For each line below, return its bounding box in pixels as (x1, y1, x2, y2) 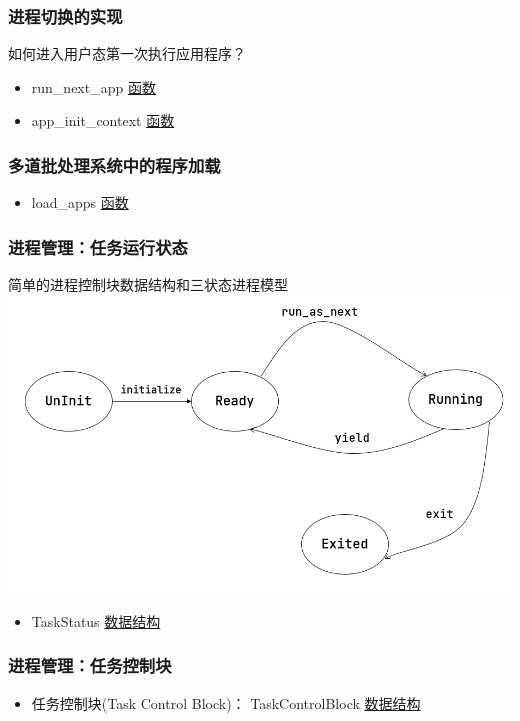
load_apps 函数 (31, 192, 129, 213)
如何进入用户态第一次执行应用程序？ (8, 43, 246, 64)
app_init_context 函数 (31, 110, 175, 131)
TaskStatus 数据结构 (31, 610, 161, 631)
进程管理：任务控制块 (8, 653, 172, 678)
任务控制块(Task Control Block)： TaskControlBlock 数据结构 (31, 692, 421, 713)
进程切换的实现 (8, 3, 123, 28)
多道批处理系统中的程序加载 (8, 152, 221, 177)
